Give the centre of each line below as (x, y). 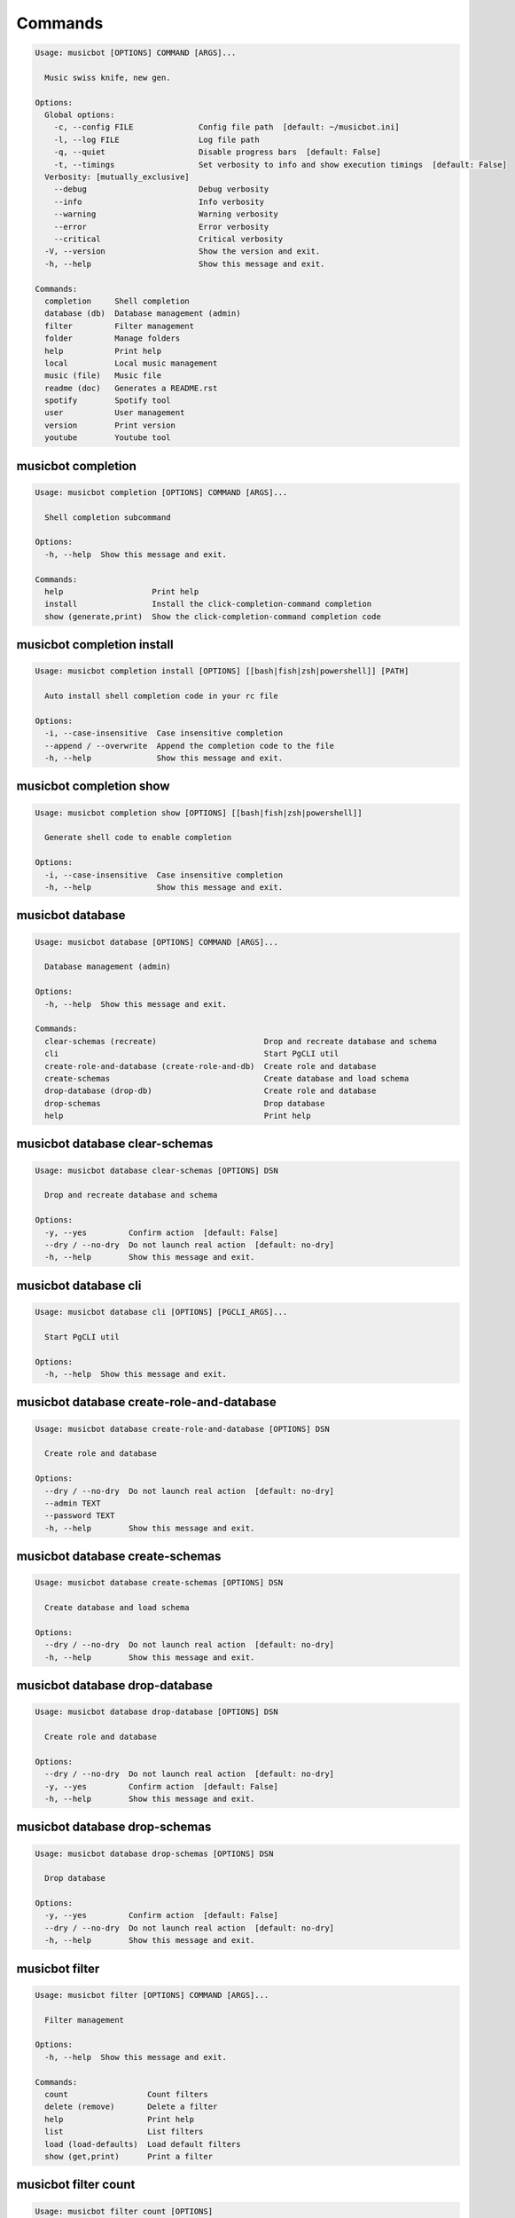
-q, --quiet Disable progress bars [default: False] (217, 152)
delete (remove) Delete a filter (131, 2107)
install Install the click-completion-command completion (208, 604)
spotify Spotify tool (108, 401)
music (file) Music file (103, 376)
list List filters (124, 2132)
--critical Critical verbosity (168, 239)
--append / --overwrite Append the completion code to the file (190, 746)
